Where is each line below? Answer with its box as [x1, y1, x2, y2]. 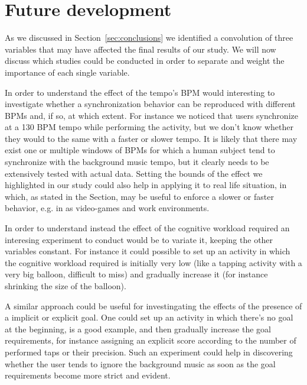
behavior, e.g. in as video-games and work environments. [5, 202, 210, 214]
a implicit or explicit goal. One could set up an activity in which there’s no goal [5, 311, 293, 323]
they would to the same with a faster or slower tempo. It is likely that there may [5, 132, 298, 144]
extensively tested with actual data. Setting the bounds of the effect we [5, 167, 263, 179]
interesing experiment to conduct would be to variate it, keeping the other [5, 233, 273, 245]
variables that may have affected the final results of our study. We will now [5, 43, 276, 55]
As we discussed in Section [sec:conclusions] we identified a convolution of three [5, 31, 293, 44]
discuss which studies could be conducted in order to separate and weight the [5, 54, 285, 67]
